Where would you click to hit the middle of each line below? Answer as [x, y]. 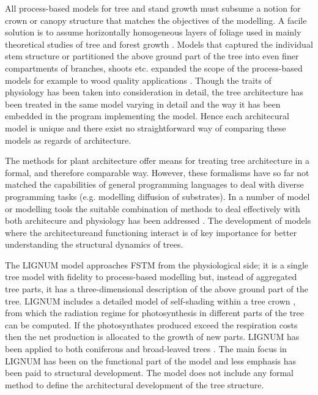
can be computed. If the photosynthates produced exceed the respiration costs [151, 324]
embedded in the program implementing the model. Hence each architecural [147, 116]
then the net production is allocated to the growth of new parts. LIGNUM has [152, 337]
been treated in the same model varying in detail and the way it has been [143, 104]
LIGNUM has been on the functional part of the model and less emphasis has [151, 360]
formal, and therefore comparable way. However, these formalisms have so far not [157, 172]
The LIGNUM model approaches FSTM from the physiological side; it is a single [157, 264]
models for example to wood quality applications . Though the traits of [138, 80]
